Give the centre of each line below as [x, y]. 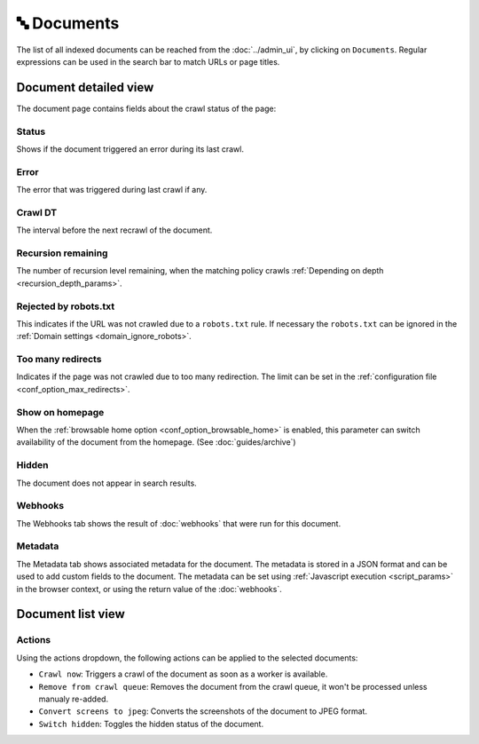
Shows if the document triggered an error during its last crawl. [130, 149]
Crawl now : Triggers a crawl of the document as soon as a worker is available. [183, 674]
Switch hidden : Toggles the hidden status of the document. [151, 724]
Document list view [71, 614]
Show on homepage [60, 412]
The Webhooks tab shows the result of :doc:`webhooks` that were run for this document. [179, 523]
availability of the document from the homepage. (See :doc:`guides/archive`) [156, 442]
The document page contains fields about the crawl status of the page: [146, 108]
